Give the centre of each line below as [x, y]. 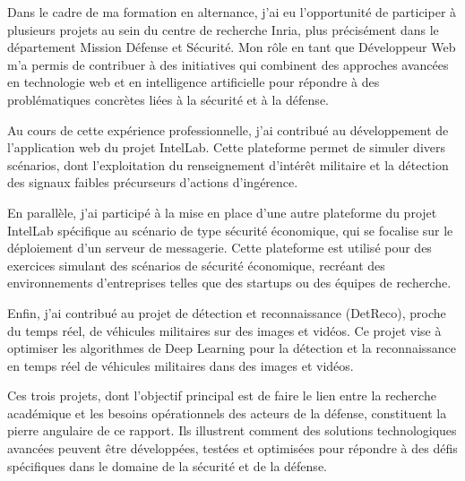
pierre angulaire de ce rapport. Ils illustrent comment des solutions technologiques [232, 430]
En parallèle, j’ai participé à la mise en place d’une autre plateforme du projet [222, 212]
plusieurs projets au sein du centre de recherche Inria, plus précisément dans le [223, 29]
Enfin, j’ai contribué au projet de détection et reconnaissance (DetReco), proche [227, 312]
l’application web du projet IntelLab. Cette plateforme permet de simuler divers [226, 147]
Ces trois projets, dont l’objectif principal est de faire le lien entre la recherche [222, 395]
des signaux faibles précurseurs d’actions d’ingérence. [153, 182]
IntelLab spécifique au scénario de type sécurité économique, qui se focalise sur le [230, 230]
